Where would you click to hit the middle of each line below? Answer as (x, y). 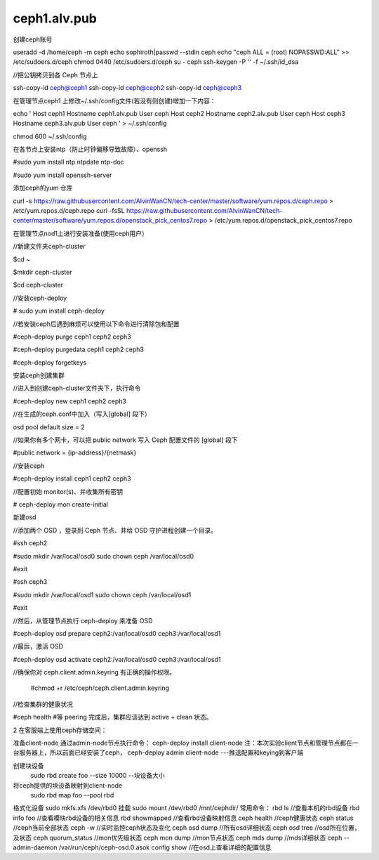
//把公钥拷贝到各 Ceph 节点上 (55, 74)
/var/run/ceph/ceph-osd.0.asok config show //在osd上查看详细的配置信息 (165, 847)
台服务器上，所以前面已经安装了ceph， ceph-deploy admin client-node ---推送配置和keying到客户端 (158, 752)
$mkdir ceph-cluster (43, 272)
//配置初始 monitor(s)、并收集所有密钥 (68, 491)
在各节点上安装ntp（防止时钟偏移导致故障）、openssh (90, 149)
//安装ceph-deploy (40, 298)
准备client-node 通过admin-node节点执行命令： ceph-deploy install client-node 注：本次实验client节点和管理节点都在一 (186, 743)
